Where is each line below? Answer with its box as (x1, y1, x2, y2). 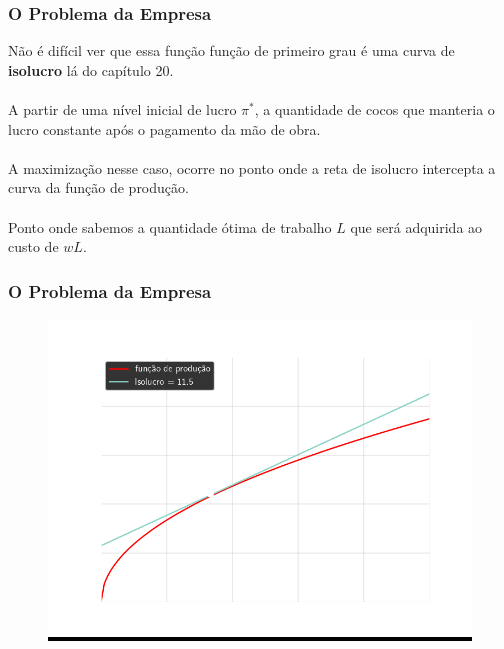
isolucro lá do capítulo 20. (8, 59, 174, 80)
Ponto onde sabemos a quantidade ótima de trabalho (8, 216, 332, 237)
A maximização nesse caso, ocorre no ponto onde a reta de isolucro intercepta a (8, 157, 496, 178)
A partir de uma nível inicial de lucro (8, 99, 237, 119)
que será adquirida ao (350, 216, 483, 237)
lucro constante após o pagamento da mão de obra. (8, 118, 321, 139)
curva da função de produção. (8, 177, 189, 198)
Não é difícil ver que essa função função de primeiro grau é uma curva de (8, 40, 455, 61)
